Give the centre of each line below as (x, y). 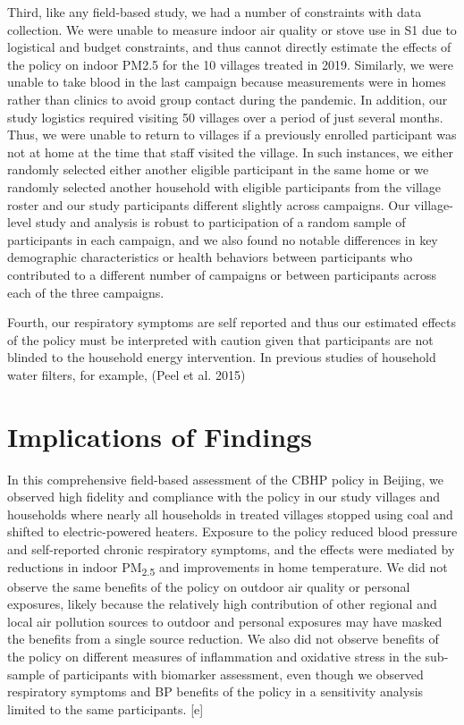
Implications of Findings (160, 436)
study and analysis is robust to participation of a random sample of (220, 222)
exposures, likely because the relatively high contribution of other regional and (222, 604)
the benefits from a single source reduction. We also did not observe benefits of (223, 639)
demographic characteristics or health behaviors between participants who (210, 257)
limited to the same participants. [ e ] (105, 708)
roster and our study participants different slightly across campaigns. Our (209, 204)
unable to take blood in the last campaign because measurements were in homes (227, 82)
